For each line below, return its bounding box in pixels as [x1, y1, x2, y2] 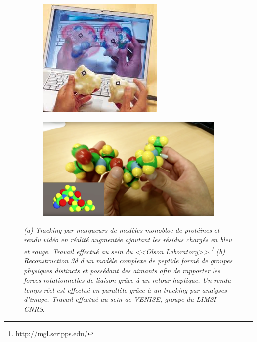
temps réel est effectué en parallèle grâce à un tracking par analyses [24, 284, 227, 295]
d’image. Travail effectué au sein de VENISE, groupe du [24, 294, 194, 304]
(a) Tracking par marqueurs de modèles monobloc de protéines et [24, 224, 220, 235]
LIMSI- [196, 294, 219, 304]
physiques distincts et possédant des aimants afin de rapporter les [24, 265, 220, 275]
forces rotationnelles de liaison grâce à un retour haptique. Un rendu [24, 275, 231, 285]
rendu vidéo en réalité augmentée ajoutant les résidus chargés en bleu [24, 234, 232, 245]
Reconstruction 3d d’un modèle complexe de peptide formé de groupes [24, 256, 233, 266]
